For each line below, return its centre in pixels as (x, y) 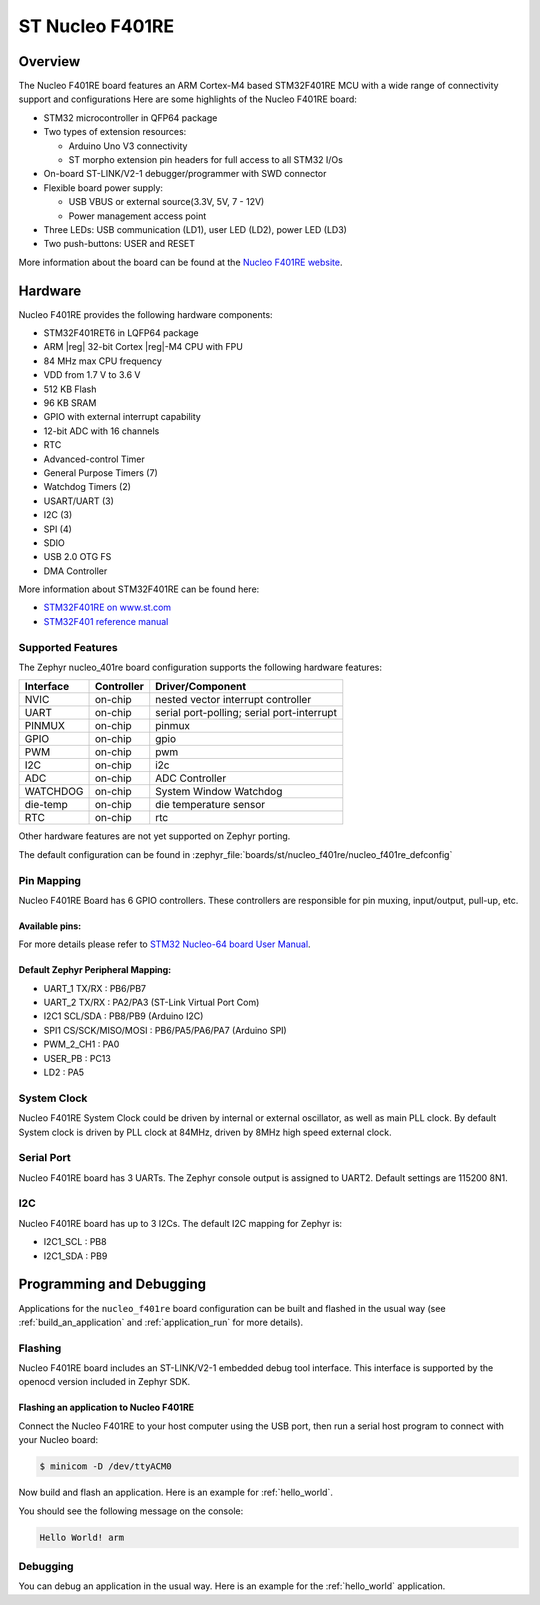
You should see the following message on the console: (131, 1511)
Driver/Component (201, 687)
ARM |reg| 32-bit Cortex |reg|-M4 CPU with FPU (143, 347)
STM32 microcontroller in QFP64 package (130, 117)
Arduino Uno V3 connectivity (128, 146)
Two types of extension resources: (115, 132)
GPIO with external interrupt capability (122, 417)
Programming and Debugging (112, 1284)
